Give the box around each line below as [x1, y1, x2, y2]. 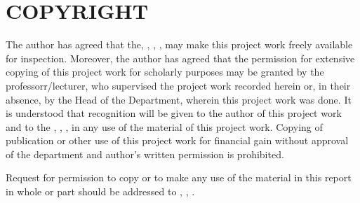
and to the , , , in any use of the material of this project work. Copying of [6, 119, 323, 134]
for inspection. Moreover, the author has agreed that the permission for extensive [6, 50, 355, 65]
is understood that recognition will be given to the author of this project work [6, 106, 342, 120]
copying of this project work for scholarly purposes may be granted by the [6, 64, 324, 79]
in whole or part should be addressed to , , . [6, 184, 195, 199]
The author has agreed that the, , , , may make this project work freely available [6, 37, 353, 52]
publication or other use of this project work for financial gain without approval [6, 133, 349, 148]
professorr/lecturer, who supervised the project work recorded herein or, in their [6, 78, 351, 92]
